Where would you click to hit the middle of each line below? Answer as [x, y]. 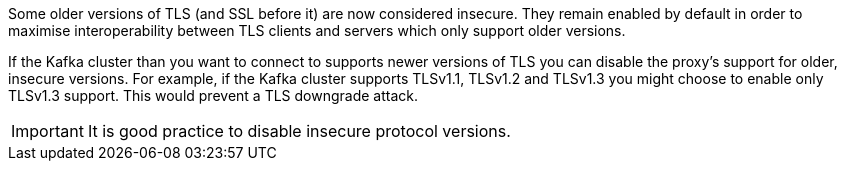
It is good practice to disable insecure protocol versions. [299, 131]
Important [47, 131]
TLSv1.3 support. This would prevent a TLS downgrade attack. [213, 95]
